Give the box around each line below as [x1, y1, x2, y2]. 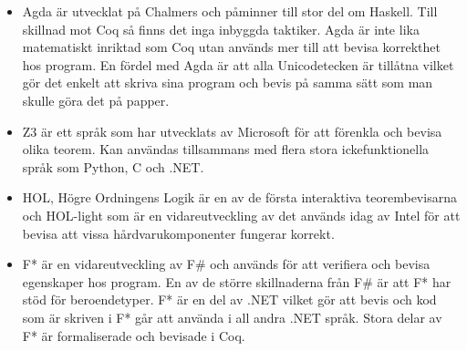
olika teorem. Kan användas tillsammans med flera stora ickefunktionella [22, 139, 430, 159]
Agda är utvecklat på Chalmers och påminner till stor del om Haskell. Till [22, 2, 438, 20]
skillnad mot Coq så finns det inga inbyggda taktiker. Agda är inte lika [22, 19, 420, 38]
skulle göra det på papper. [22, 90, 170, 109]
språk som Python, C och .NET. [22, 157, 204, 176]
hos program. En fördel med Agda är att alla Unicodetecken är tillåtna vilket [22, 55, 454, 74]
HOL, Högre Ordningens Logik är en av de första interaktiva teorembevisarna [22, 188, 457, 207]
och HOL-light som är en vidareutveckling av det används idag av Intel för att [22, 205, 461, 224]
